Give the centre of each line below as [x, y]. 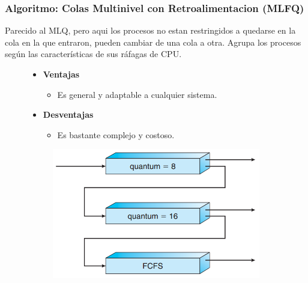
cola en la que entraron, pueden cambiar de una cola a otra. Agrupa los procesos [153, 42]
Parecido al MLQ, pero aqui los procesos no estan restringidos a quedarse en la [150, 30]
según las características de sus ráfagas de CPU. [93, 54]
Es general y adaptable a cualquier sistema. [137, 94]
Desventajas [68, 114]
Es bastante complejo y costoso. [116, 134]
